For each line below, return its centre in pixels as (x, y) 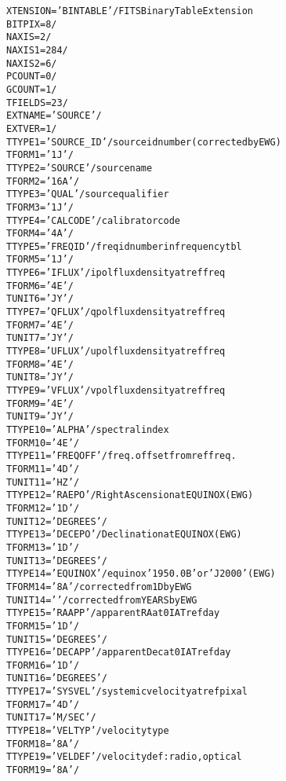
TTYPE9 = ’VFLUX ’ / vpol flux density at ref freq (116, 391)
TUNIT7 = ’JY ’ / (40, 338)
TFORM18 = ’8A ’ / (43, 744)
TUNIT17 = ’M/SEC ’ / (51, 718)
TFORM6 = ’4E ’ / (40, 286)
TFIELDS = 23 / (37, 103)
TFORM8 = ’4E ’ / (40, 364)
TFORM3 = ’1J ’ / (40, 207)
